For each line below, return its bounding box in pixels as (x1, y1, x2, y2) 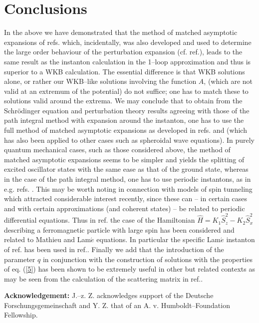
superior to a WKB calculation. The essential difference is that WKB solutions (4, 66, 245, 76)
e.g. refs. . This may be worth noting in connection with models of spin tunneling (4, 183, 253, 194)
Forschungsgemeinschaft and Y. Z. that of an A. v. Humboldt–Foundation (4, 300, 230, 310)
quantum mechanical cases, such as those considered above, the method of (4, 144, 231, 155)
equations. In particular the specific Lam (96, 234, 221, 245)
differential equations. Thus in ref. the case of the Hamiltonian (4, 215, 195, 225)
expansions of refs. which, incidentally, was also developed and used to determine (4, 36, 252, 47)
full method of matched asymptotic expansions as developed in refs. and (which (4, 125, 247, 135)
